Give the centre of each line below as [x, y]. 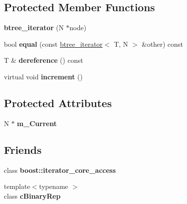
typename [54, 186]
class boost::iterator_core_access [60, 170]
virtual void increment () [43, 76]
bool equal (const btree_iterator [53, 44]
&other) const [162, 44]
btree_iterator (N [34, 28]
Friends [23, 149]
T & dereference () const [44, 60]
